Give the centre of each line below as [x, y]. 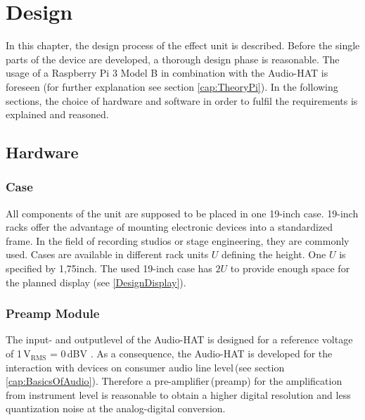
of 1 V [18, 354]
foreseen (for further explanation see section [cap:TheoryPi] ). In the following [172, 86]
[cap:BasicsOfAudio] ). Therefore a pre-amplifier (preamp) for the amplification [174, 381]
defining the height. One [274, 254]
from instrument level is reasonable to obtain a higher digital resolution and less [178, 394]
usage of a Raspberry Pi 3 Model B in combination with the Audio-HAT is [167, 73]
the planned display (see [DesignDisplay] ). [96, 282]
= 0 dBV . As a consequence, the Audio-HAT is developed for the [191, 354]
